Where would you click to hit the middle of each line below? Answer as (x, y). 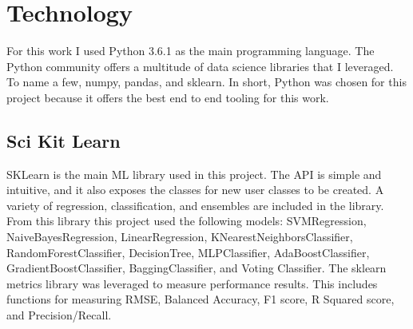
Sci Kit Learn (64, 140)
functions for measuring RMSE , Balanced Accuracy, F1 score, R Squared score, (201, 299)
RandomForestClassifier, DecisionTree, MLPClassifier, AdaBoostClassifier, (188, 252)
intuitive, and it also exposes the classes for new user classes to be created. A (195, 190)
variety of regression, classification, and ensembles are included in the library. (195, 205)
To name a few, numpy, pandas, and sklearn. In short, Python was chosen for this (206, 82)
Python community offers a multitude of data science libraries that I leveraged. (200, 66)
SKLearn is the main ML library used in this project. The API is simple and (194, 174)
